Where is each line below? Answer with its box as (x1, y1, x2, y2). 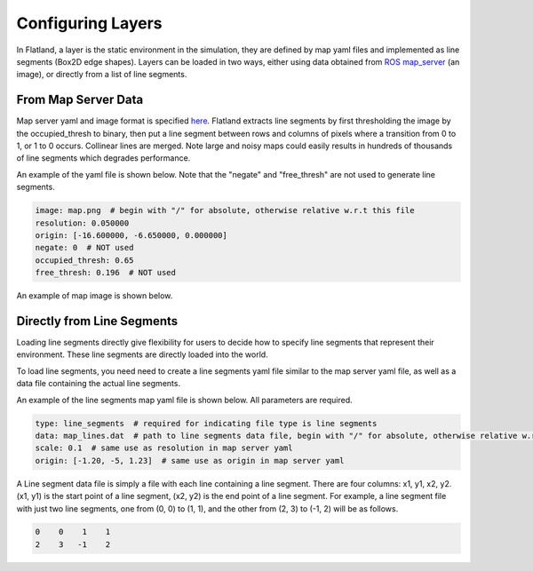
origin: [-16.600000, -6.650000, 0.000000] (35, 230, 228, 240)
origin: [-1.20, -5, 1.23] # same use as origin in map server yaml (35, 456, 345, 465)
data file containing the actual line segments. (16, 378, 181, 389)
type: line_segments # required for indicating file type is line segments (35, 418, 378, 428)
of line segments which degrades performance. (16, 153, 191, 163)
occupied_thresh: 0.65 (35, 255, 134, 266)
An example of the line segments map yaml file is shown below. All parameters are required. (16, 394, 353, 405)
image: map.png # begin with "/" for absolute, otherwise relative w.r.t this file (35, 205, 415, 216)
